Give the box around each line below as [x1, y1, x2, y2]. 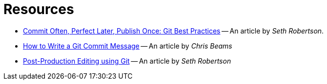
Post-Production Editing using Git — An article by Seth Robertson [23, 56, 231, 65]
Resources [3, 1, 74, 17]
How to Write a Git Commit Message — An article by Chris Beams [23, 41, 232, 50]
